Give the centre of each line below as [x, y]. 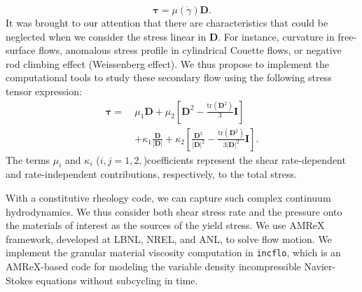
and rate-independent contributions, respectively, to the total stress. [151, 174]
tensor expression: [44, 91]
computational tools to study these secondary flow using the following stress [169, 77]
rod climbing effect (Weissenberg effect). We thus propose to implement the [167, 63]
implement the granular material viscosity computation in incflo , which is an [173, 252]
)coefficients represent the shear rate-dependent [244, 159]
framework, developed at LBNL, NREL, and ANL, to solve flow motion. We [169, 238]
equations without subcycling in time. [117, 280]
